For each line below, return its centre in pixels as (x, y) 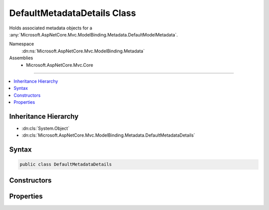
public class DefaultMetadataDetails (66, 164)
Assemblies (21, 58)
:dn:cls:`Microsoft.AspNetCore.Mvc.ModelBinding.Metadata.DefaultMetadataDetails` (108, 135)
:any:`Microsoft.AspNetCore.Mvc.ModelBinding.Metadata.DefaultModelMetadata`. (93, 34)
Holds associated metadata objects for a (51, 28)
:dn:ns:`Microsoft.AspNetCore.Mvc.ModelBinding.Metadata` (83, 51)
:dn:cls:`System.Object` (46, 128)
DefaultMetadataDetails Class (73, 13)
